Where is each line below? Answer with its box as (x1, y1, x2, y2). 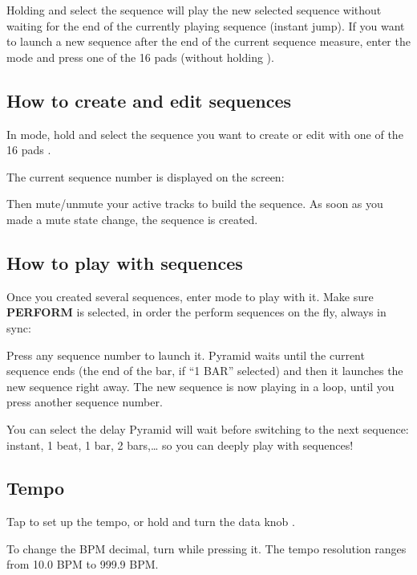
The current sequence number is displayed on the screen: (6, 168, 285, 185)
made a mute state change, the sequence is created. (6, 210, 258, 227)
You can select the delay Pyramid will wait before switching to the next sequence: (6, 420, 409, 437)
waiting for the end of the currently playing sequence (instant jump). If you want (6, 17, 405, 34)
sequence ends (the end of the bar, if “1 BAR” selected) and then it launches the (6, 362, 403, 379)
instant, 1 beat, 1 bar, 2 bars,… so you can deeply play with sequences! (6, 436, 354, 453)
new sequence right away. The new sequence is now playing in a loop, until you (6, 377, 395, 394)
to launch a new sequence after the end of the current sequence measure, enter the (6, 33, 411, 50)
